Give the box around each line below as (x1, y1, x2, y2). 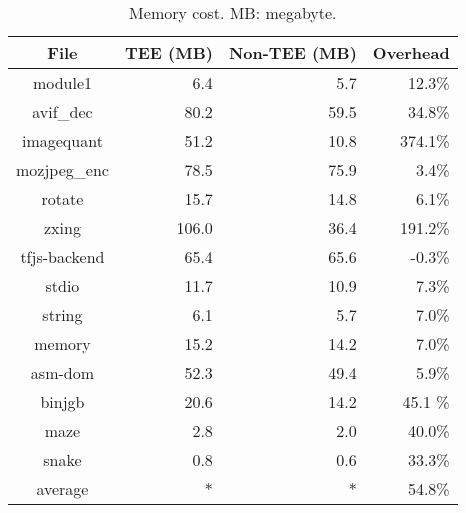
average (36, 477, 89, 500)
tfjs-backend (20, 245, 105, 268)
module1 (32, 71, 92, 94)
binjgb (40, 390, 85, 413)
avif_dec (32, 100, 93, 123)
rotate (41, 187, 84, 210)
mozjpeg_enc (16, 158, 109, 181)
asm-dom (30, 361, 95, 384)
